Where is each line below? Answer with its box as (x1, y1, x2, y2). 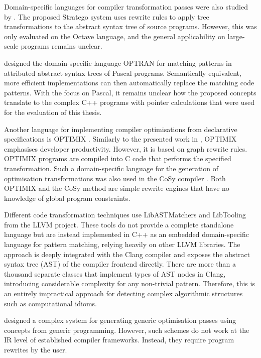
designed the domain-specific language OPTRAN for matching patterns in (4, 57, 232, 68)
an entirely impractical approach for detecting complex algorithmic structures (4, 288, 243, 299)
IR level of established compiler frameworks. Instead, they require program (4, 334, 234, 345)
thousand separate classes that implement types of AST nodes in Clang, (4, 268, 226, 279)
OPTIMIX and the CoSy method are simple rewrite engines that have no (4, 183, 229, 193)
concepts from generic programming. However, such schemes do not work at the (4, 324, 249, 335)
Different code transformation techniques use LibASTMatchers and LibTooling (4, 209, 246, 220)
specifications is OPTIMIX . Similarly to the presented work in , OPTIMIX (4, 134, 237, 144)
